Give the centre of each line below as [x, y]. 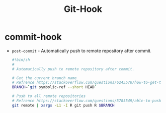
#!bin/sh [21, 60]
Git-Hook [83, 9]
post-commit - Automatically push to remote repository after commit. [82, 51]
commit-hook [33, 37]
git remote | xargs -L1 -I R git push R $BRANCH [63, 105]
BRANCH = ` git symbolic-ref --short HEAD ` [54, 87]
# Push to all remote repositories [49, 96]
